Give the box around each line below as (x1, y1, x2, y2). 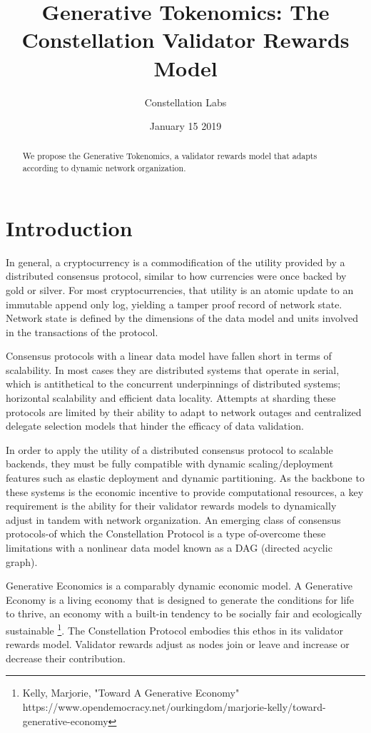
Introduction (6, 213, 133, 242)
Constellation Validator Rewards (21, 25, 350, 54)
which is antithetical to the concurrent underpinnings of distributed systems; (6, 376, 341, 391)
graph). (6, 554, 38, 569)
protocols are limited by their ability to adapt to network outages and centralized (6, 404, 362, 419)
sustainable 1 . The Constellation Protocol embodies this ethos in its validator (6, 620, 343, 637)
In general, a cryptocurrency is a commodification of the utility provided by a (6, 254, 345, 269)
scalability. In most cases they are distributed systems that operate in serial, (6, 362, 340, 377)
